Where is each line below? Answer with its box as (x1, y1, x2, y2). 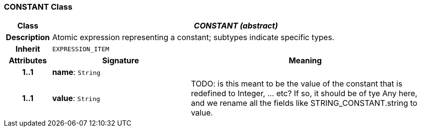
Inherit (15, 44, 40, 54)
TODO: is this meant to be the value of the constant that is (191, 79, 403, 89)
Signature (102, 56, 139, 66)
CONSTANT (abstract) (194, 21, 278, 31)
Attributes (9, 56, 47, 66)
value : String (52, 93, 100, 103)
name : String (52, 67, 101, 77)
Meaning (289, 56, 322, 66)
